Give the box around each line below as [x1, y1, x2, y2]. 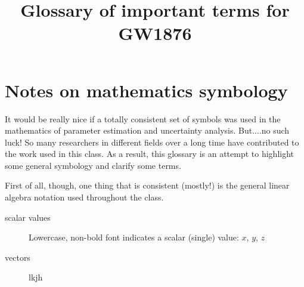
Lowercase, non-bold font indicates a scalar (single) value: [29, 231, 239, 243]
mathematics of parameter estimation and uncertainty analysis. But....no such [5, 124, 290, 137]
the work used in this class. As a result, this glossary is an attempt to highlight [5, 147, 294, 160]
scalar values [5, 211, 51, 223]
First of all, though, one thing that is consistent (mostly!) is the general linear [5, 179, 290, 192]
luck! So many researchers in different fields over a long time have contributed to [5, 135, 299, 148]
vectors [5, 251, 30, 263]
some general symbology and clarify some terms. [5, 159, 181, 171]
